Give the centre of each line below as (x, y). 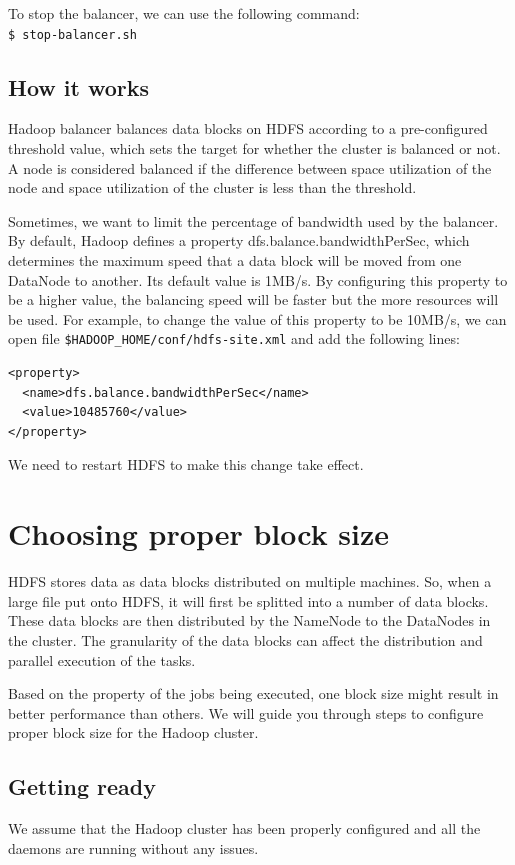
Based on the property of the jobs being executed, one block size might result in (253, 693)
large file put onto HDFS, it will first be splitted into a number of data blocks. (248, 600)
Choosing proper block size (199, 533)
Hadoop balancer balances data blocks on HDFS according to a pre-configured (248, 128)
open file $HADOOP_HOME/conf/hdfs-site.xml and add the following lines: (234, 338)
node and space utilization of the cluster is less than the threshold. (212, 187)
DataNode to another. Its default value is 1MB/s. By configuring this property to (258, 279)
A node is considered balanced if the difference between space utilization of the (250, 167)
